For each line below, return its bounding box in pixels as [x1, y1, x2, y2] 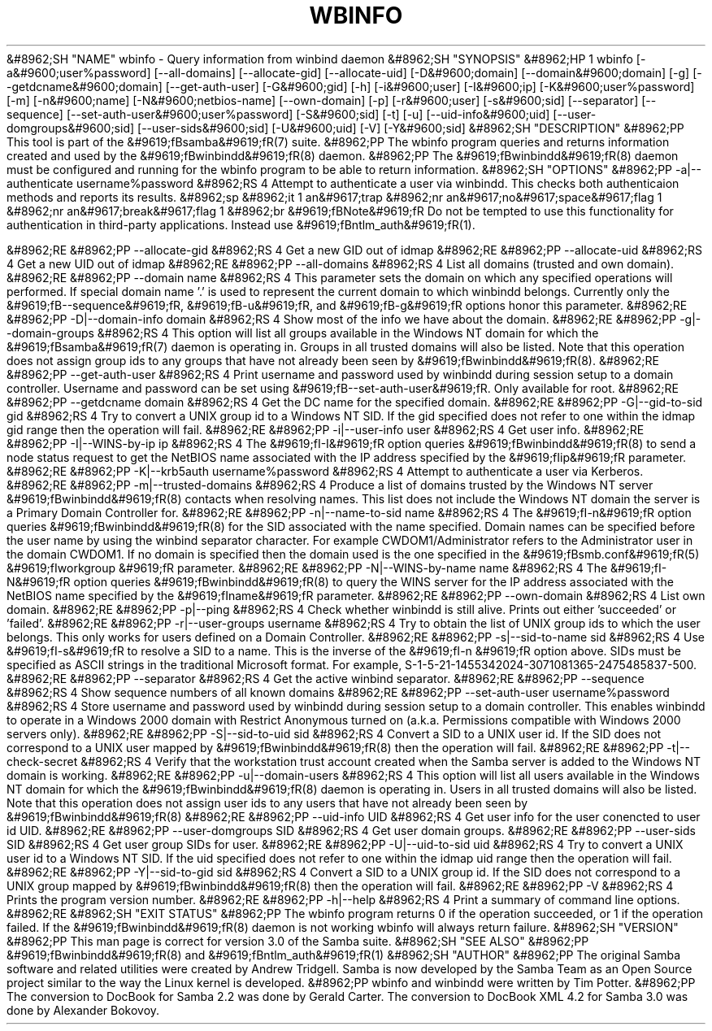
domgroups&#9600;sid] [7, 120, 135, 135]
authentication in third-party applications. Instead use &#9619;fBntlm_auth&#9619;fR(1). [7, 217, 475, 232]
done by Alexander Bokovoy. [7, 1003, 160, 1017]
